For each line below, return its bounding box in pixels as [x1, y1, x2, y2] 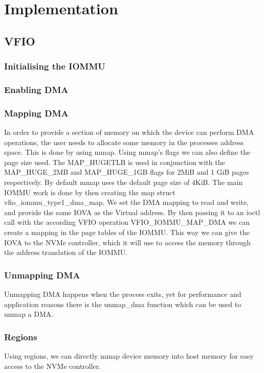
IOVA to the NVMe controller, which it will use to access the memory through [4, 237, 251, 247]
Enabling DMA [4, 83, 69, 96]
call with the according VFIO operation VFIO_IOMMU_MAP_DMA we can [4, 217, 250, 227]
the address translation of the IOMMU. [4, 247, 128, 258]
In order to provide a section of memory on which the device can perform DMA [4, 127, 254, 137]
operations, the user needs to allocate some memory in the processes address [4, 136, 244, 147]
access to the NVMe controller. [4, 360, 101, 371]
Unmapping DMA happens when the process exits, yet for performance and [4, 289, 241, 299]
